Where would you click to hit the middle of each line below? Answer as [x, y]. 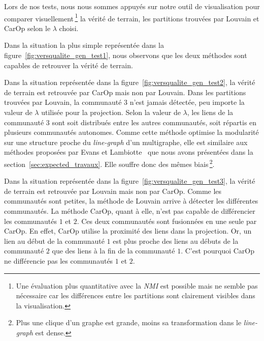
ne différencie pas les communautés [59, 260]
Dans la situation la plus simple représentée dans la [84, 45]
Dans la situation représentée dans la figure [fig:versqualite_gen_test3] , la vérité [130, 181]
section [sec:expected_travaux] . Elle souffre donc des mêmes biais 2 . [109, 163]
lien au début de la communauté [54, 240]
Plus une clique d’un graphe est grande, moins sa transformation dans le [129, 322]
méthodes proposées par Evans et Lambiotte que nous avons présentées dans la [129, 152]
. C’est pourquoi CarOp [218, 251]
